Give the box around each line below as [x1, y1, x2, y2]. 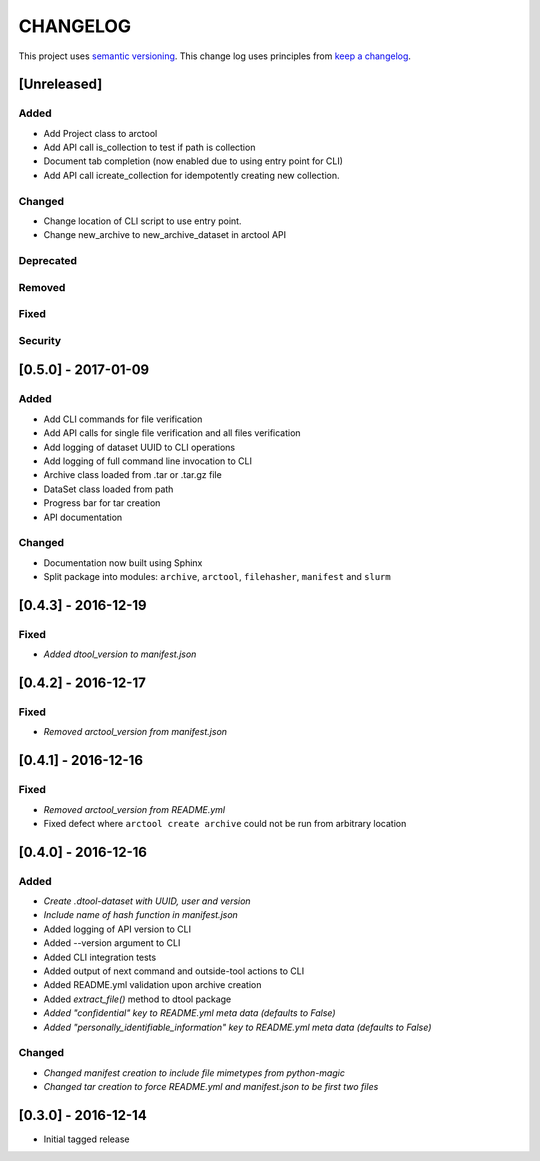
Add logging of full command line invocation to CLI [43, 455, 252, 467]
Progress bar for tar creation [43, 497, 161, 509]
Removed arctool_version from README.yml [43, 803, 226, 815]
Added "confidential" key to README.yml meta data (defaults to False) [43, 1007, 336, 1019]
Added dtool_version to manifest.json [43, 648, 197, 660]
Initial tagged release [43, 1133, 130, 1145]
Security [18, 333, 62, 347]
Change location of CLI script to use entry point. [43, 215, 242, 227]
